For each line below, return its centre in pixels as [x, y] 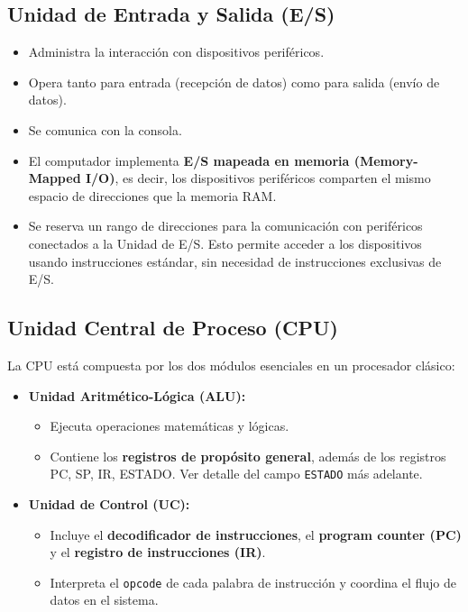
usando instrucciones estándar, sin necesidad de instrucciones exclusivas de [235, 261]
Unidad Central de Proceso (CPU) [173, 328]
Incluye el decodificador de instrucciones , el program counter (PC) [256, 534]
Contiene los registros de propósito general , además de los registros [248, 456]
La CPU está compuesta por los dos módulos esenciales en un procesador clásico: [231, 365]
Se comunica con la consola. [105, 129]
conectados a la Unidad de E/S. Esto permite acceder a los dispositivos [225, 243]
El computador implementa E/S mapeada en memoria [189, 160]
